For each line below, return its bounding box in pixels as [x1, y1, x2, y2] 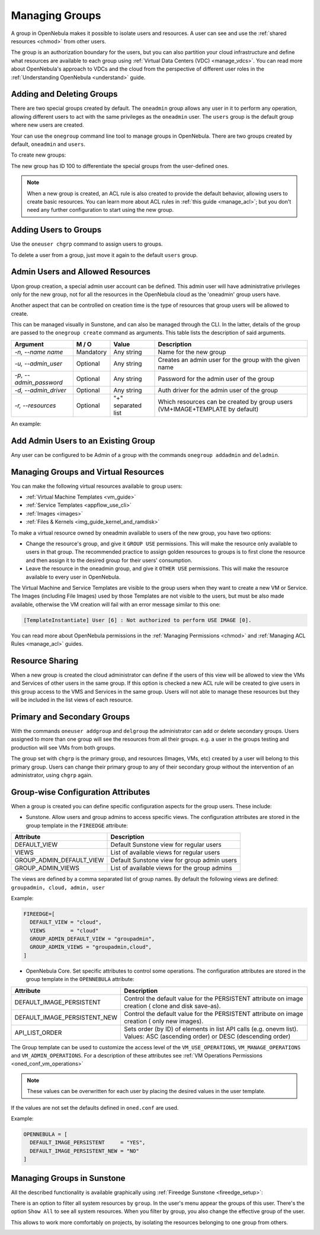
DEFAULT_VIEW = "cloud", [30, 919, 102, 926]
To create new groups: [11, 151, 66, 158]
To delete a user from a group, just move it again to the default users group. [11, 251, 198, 258]
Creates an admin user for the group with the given [158, 355, 300, 364]
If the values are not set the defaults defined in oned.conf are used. [11, 1104, 179, 1111]
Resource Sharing [11, 656, 79, 666]
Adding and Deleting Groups [11, 89, 118, 99]
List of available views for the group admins [110, 864, 232, 872]
